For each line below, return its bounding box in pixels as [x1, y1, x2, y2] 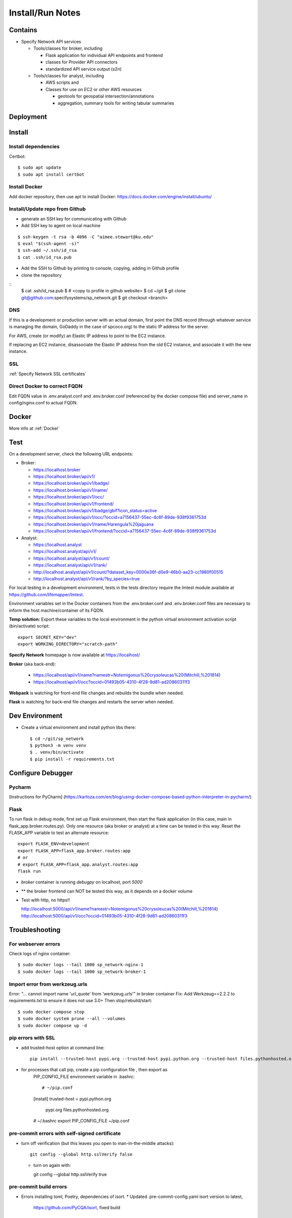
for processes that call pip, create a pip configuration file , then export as [21, 1067, 168, 1073]
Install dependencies [9, 143, 60, 150]
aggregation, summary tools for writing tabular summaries [57, 100, 175, 106]
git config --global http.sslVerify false [30, 1151, 133, 1157]
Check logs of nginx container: [9, 951, 71, 957]
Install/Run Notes [9, 7, 81, 18]
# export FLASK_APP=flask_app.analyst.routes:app [18, 861, 139, 867]
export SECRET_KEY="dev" [18, 634, 77, 640]
